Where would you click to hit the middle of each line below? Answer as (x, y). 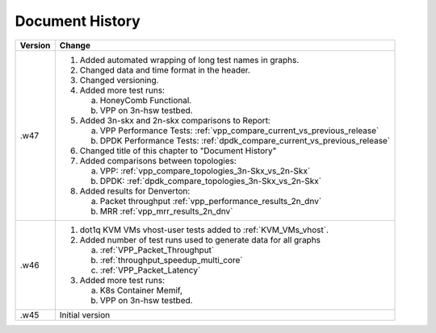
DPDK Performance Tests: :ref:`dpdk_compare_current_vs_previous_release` (245, 140)
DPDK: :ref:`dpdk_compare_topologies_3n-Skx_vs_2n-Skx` (211, 181)
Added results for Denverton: (135, 191)
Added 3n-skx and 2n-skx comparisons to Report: (175, 120)
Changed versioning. (119, 80)
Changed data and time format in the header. (165, 70)
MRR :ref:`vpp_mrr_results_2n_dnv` (166, 211)
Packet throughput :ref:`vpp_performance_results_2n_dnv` (211, 201)
